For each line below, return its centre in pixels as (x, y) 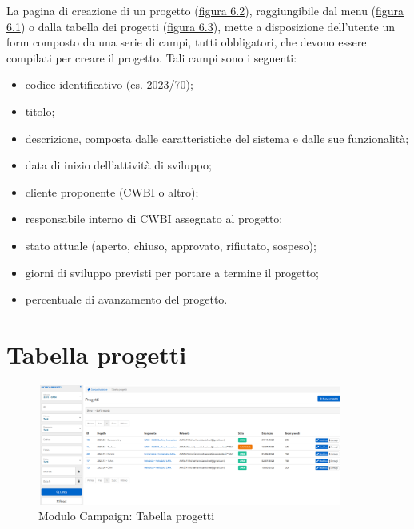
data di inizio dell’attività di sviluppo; (118, 165)
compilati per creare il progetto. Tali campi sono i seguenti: (152, 57)
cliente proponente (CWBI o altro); (112, 191)
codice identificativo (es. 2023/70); (109, 84)
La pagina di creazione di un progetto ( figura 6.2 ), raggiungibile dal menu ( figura (205, 10)
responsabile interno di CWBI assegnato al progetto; (154, 219)
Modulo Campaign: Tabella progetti (127, 516)
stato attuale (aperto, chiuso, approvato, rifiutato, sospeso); (171, 245)
